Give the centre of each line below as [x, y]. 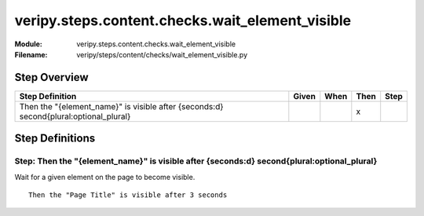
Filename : [31, 54]
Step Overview [52, 77]
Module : [28, 44]
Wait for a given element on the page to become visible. [105, 177]
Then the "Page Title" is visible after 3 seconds [128, 195]
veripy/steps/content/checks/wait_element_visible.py [162, 54]
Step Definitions [55, 139]
